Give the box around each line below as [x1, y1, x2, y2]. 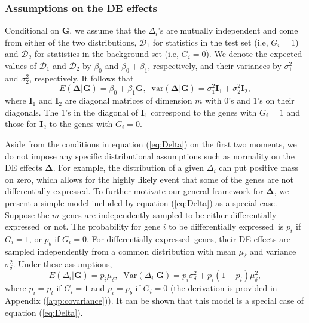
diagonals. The [5, 105, 59, 118]
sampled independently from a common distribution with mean [5, 244, 236, 257]
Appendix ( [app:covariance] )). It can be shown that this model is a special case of [5, 294, 304, 306]
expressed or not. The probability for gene [5, 220, 161, 233]
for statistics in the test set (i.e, [152, 35, 268, 48]
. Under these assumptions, [13, 257, 112, 270]
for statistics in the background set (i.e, [34, 47, 179, 60]
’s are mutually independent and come [158, 24, 298, 37]
